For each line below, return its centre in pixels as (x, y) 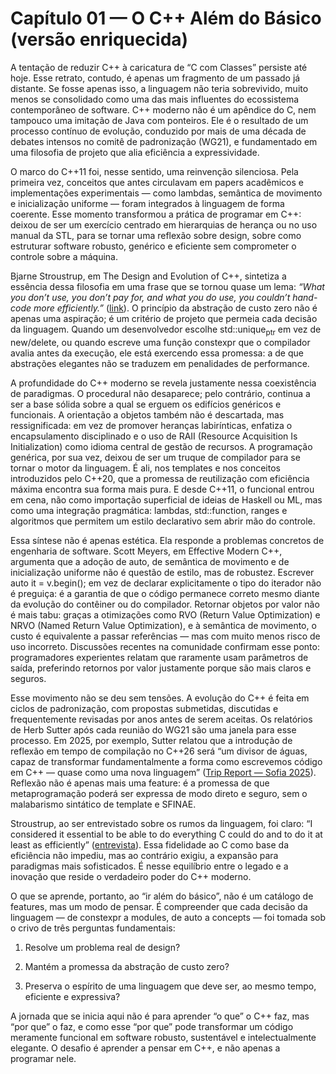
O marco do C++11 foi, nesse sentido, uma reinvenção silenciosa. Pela (154, 171)
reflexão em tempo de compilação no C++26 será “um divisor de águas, (159, 751)
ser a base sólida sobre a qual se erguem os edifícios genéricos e (146, 404)
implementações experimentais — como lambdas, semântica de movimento (166, 193)
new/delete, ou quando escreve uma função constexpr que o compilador (160, 342)
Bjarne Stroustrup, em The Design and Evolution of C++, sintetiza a (148, 276)
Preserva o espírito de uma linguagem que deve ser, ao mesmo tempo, (170, 986)
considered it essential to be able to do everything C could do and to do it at (166, 834)
